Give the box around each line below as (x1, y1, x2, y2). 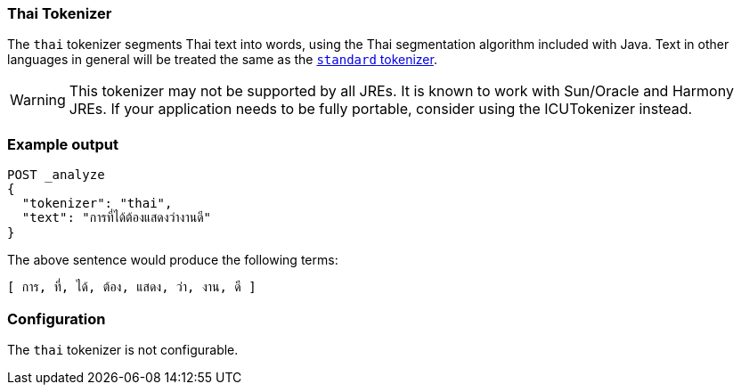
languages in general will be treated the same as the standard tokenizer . (7, 52, 437, 68)
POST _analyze (7, 167, 105, 183)
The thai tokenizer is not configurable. (7, 341, 239, 357)
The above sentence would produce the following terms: (7, 252, 338, 268)
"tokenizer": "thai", (21, 196, 173, 211)
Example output (7, 135, 118, 153)
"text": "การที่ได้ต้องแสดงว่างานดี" (21, 210, 212, 225)
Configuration (7, 309, 106, 328)
